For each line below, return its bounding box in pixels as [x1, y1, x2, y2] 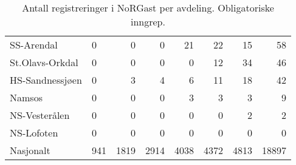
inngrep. [131, 15, 165, 29]
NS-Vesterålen [10, 108, 70, 122]
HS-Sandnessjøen [10, 73, 82, 87]
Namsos [10, 90, 43, 104]
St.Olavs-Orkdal [10, 55, 78, 69]
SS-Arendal [10, 38, 58, 52]
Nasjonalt [10, 143, 50, 157]
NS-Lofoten [10, 126, 58, 140]
